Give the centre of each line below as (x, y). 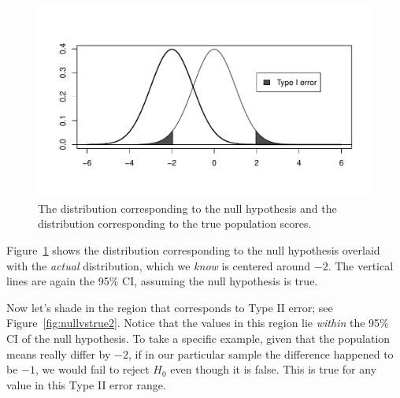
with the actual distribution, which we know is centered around (159, 265)
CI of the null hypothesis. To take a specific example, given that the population (198, 338)
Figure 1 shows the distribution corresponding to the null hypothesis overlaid (193, 250)
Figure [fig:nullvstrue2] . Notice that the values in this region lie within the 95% (198, 323)
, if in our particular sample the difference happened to (261, 353)
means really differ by (59, 353)
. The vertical (361, 265)
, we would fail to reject (92, 369)
